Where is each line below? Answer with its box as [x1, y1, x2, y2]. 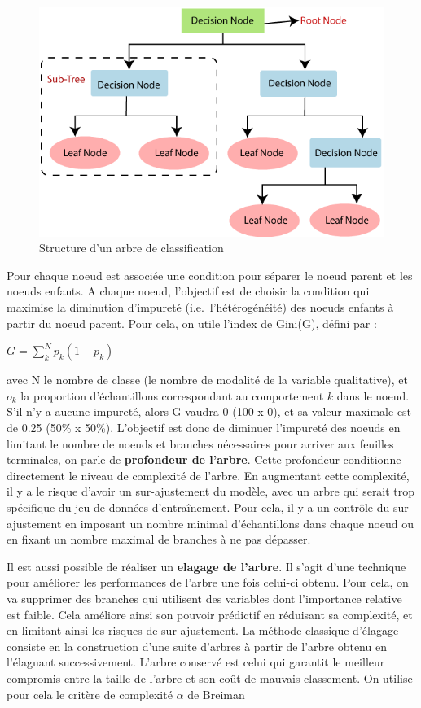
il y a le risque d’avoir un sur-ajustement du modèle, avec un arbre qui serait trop [7, 483, 415, 500]
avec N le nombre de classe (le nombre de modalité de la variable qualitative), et [7, 371, 408, 388]
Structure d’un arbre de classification [39, 239, 224, 256]
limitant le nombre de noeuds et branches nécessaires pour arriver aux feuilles [7, 435, 394, 452]
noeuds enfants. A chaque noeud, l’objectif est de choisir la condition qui [7, 282, 370, 299]
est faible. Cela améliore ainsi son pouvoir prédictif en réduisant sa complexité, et [7, 605, 413, 623]
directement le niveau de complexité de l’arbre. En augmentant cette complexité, [7, 466, 410, 483]
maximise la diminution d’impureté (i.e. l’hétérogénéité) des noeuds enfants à [7, 299, 394, 316]
